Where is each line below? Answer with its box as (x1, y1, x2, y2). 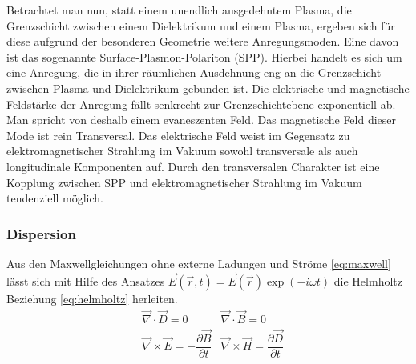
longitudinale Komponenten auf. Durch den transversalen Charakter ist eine (6, 158, 380, 174)
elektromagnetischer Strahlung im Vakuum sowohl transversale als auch (6, 142, 358, 159)
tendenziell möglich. (6, 190, 103, 206)
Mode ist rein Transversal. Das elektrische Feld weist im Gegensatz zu (6, 126, 350, 143)
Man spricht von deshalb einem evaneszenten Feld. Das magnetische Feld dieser (6, 111, 397, 128)
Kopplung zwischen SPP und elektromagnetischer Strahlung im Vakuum (6, 174, 362, 190)
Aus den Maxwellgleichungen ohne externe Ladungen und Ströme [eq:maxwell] (6, 254, 391, 271)
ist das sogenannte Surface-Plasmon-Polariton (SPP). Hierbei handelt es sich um (6, 48, 402, 65)
